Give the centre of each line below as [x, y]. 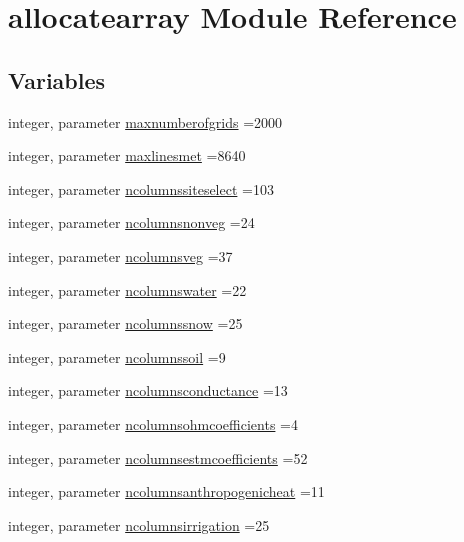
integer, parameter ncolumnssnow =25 [125, 323]
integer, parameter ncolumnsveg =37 [120, 255]
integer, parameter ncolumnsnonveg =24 [131, 222]
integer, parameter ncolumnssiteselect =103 [141, 188]
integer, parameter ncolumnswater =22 [127, 289]
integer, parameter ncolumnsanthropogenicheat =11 [166, 491]
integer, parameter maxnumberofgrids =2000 [145, 121]
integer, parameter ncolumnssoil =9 [117, 356]
